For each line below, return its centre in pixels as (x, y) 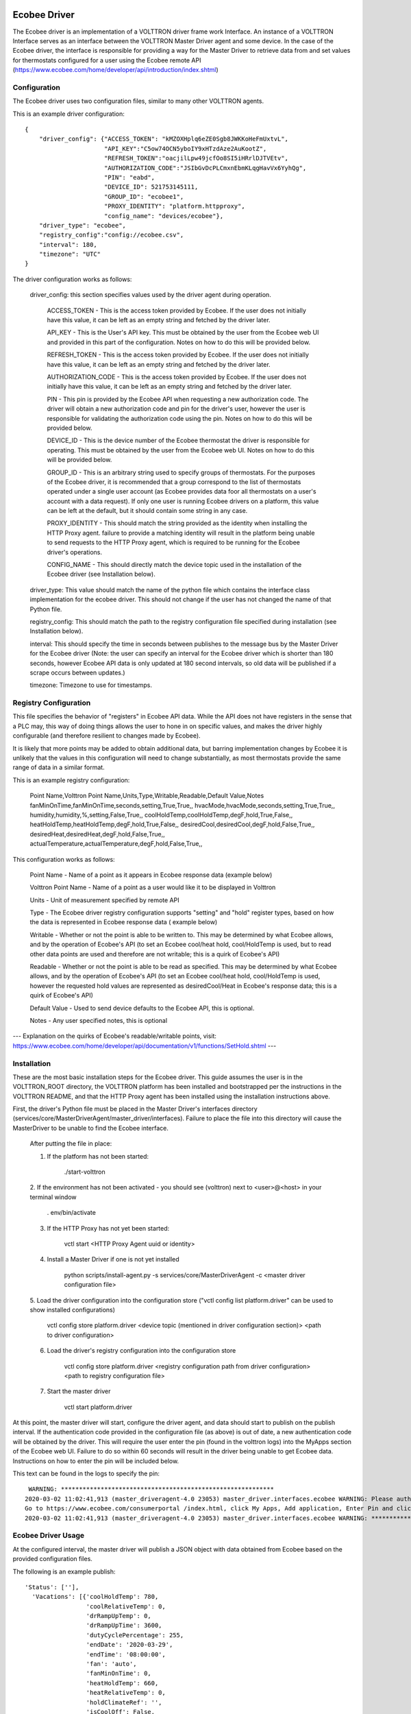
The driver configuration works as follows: (72, 279)
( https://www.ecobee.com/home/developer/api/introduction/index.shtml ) (115, 70)
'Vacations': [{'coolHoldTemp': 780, (95, 1597)
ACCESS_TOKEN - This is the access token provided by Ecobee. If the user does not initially (176, 310)
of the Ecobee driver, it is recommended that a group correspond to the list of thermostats (174, 482)
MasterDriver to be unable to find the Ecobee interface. (91, 1128)
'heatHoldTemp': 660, (122, 1683)
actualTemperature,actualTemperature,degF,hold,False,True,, (116, 844)
